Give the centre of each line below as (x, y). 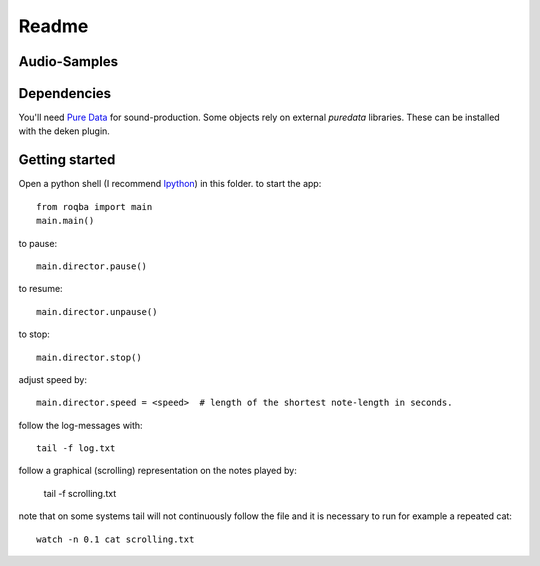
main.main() (65, 221)
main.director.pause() (92, 266)
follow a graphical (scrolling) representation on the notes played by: (157, 471)
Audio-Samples (68, 61)
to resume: (41, 289)
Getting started (67, 160)
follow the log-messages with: (81, 425)
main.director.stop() (89, 357)
